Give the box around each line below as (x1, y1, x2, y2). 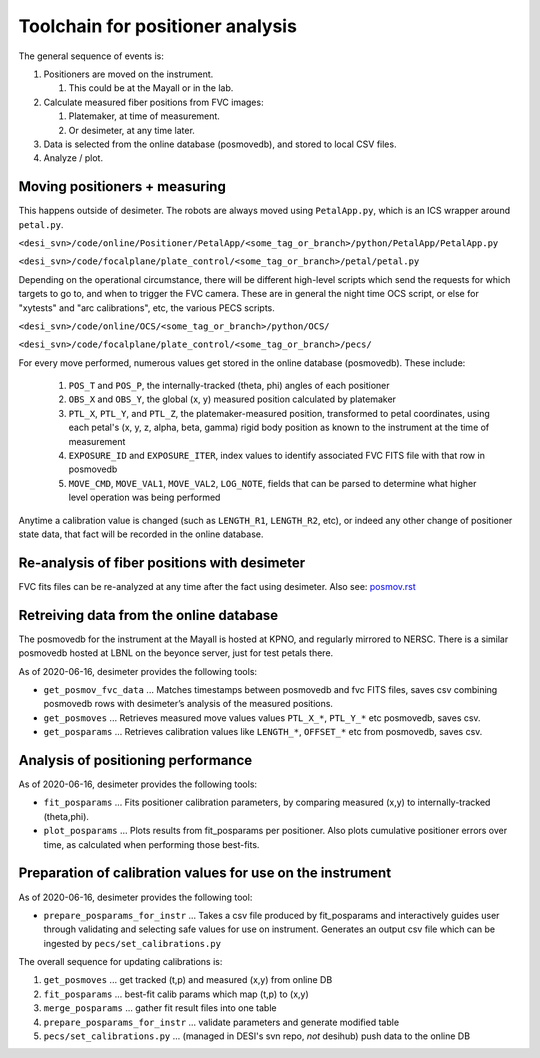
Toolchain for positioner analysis (18, 15, 297, 37)
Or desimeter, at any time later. (68, 124, 195, 136)
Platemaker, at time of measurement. (68, 110, 220, 122)
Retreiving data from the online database (18, 606, 279, 624)
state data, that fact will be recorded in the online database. (18, 528, 264, 540)
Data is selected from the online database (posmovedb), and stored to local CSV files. (43, 138, 397, 150)
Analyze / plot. (43, 152, 104, 164)
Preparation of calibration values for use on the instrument (18, 865, 392, 882)
